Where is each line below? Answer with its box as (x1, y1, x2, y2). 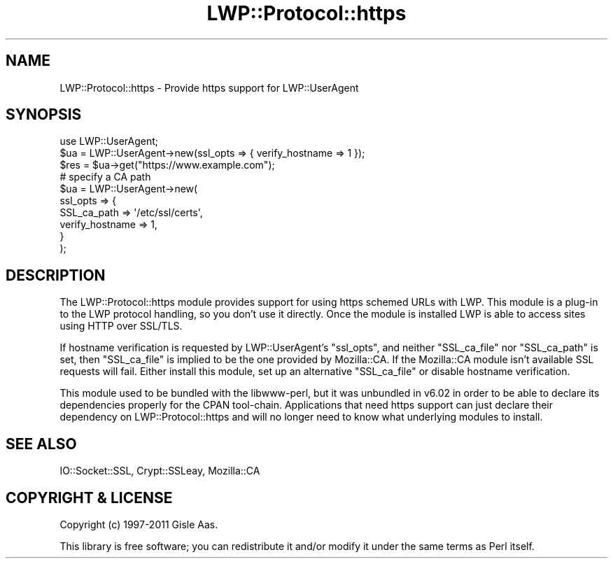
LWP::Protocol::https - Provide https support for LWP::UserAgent (59, 81, 359, 94)
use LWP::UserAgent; (59, 135, 159, 148)
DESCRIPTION (6, 266, 106, 284)
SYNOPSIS (6, 106, 82, 124)
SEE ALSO (6, 435, 77, 453)
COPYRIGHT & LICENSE (6, 488, 173, 507)
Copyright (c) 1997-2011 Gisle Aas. (59, 518, 218, 530)
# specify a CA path (59, 171, 151, 183)
